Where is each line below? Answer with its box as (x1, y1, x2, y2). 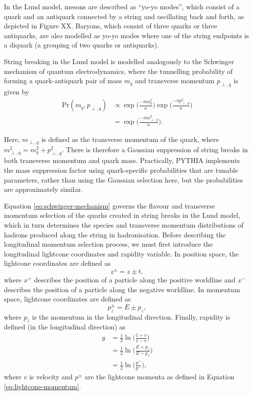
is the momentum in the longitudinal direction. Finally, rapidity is (32, 311, 230, 322)
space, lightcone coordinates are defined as (4, 294, 131, 304)
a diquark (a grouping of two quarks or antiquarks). (4, 40, 159, 50)
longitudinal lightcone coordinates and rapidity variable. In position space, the (4, 248, 239, 258)
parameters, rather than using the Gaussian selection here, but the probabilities (4, 174, 243, 185)
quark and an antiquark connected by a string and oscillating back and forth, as (4, 11, 244, 21)
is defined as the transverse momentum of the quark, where (41, 134, 219, 144)
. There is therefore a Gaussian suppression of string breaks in (62, 144, 248, 154)
